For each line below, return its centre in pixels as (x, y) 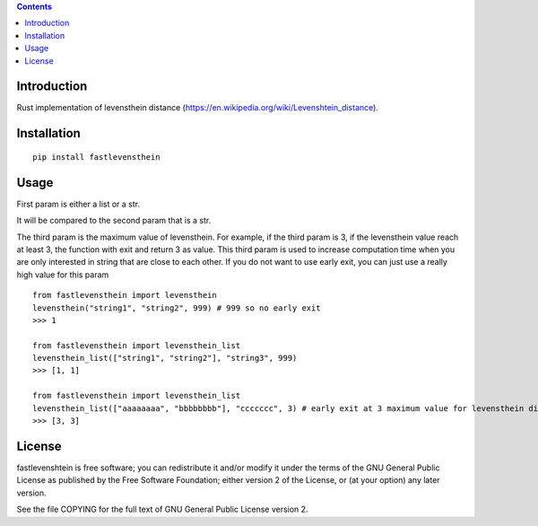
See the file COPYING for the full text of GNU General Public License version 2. (162, 509)
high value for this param (63, 275)
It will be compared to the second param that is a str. (114, 221)
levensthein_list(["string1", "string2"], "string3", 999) (165, 358)
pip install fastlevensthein (96, 157)
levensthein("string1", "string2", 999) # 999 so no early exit (177, 308)
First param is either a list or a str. (78, 204)
